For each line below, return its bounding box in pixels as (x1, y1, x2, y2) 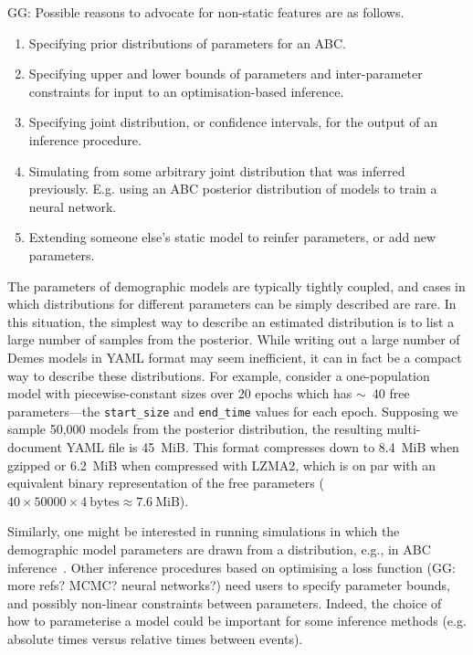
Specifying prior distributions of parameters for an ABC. (28, 33, 347, 52)
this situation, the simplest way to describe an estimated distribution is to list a (7, 312, 455, 331)
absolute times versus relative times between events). (7, 629, 303, 648)
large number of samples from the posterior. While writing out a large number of (7, 330, 460, 349)
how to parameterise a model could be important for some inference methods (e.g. (7, 611, 467, 630)
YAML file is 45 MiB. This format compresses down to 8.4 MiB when (66, 437, 459, 456)
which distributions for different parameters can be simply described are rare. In (7, 294, 457, 313)
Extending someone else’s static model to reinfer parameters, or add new (28, 227, 436, 247)
